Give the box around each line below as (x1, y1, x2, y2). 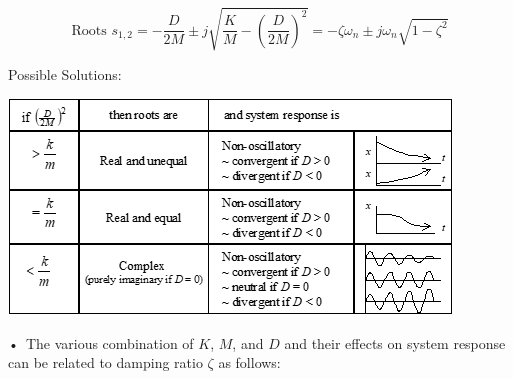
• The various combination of (8, 332, 194, 353)
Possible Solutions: (8, 63, 122, 84)
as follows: (218, 352, 281, 373)
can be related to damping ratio (8, 352, 203, 373)
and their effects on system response (284, 332, 506, 353)
